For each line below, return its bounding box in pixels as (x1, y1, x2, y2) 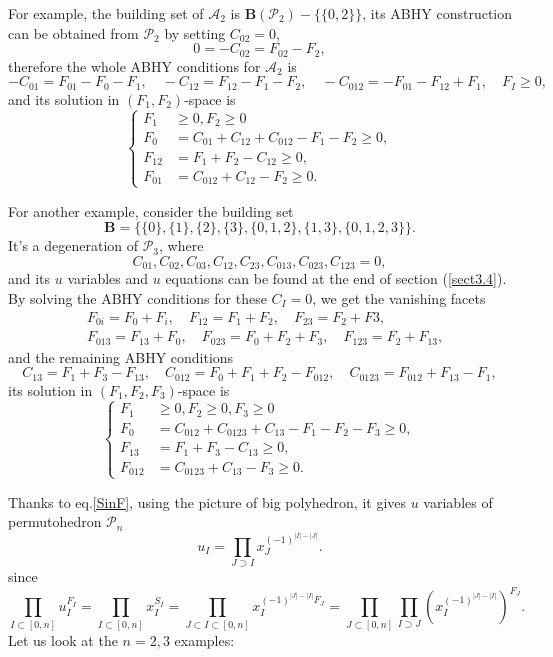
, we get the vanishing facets (312, 287, 486, 308)
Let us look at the (8, 629, 118, 650)
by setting (164, 22, 226, 43)
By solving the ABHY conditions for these (8, 287, 267, 308)
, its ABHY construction (362, 3, 513, 23)
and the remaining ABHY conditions (8, 346, 234, 367)
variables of (423, 491, 493, 512)
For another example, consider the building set (8, 200, 294, 221)
